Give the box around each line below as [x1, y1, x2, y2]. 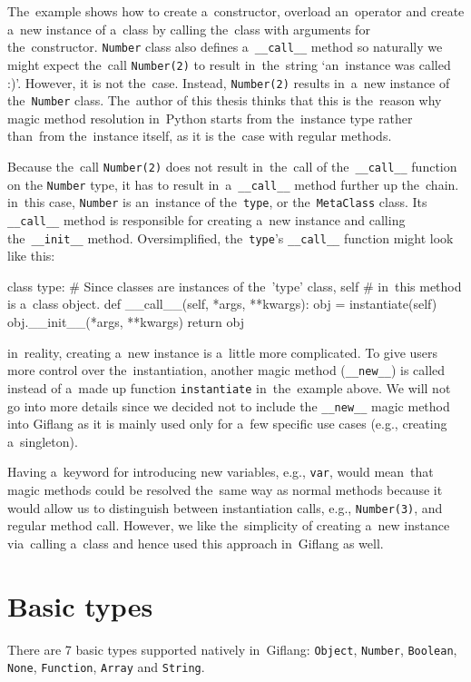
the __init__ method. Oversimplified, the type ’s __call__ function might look [7, 228, 454, 247]
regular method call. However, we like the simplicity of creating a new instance [7, 516, 450, 535]
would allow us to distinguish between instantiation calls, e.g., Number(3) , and [7, 498, 443, 517]
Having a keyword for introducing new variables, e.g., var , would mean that [7, 462, 434, 481]
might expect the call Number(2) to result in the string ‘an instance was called [7, 54, 451, 74]
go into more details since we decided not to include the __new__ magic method [7, 396, 450, 415]
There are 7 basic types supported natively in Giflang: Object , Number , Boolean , [7, 639, 457, 658]
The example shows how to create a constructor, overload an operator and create [7, 2, 465, 20]
